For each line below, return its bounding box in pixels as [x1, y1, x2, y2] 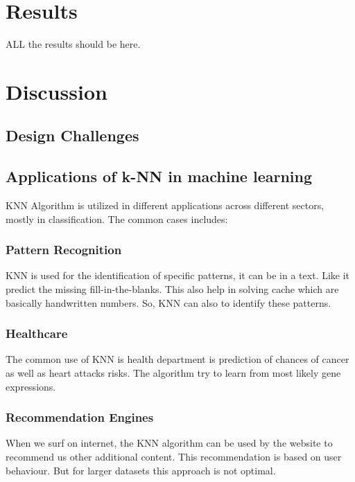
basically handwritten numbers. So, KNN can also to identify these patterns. [6, 295, 331, 310]
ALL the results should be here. [6, 37, 141, 51]
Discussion [6, 77, 107, 105]
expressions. [6, 379, 56, 393]
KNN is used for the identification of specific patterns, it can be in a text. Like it [6, 268, 350, 283]
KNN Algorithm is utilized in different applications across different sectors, [6, 198, 324, 213]
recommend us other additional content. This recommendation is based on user [6, 449, 342, 464]
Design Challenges [6, 125, 139, 146]
